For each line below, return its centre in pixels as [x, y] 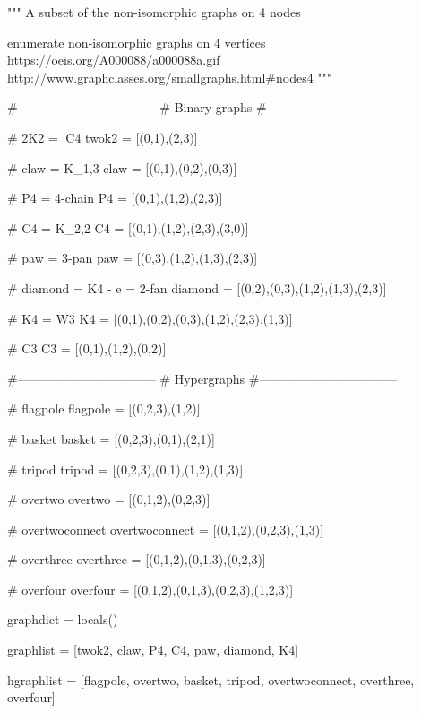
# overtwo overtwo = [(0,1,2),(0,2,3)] [109, 499]
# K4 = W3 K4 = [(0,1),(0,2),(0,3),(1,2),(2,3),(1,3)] [150, 318]
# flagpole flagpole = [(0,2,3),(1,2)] [104, 409]
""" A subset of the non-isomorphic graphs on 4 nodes [154, 12]
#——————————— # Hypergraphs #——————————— [202, 378]
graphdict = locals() [63, 619]
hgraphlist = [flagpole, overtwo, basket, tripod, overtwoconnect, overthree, [211, 679]
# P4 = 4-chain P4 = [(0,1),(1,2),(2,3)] [115, 198]
